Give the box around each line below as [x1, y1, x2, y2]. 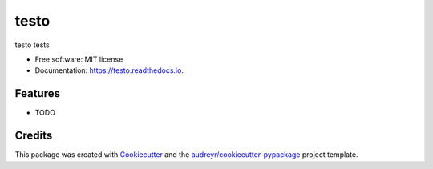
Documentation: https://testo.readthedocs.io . [34, 66, 184, 75]
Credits [14, 129, 53, 143]
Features [14, 87, 60, 100]
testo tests [14, 40, 50, 50]
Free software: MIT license [34, 54, 123, 64]
